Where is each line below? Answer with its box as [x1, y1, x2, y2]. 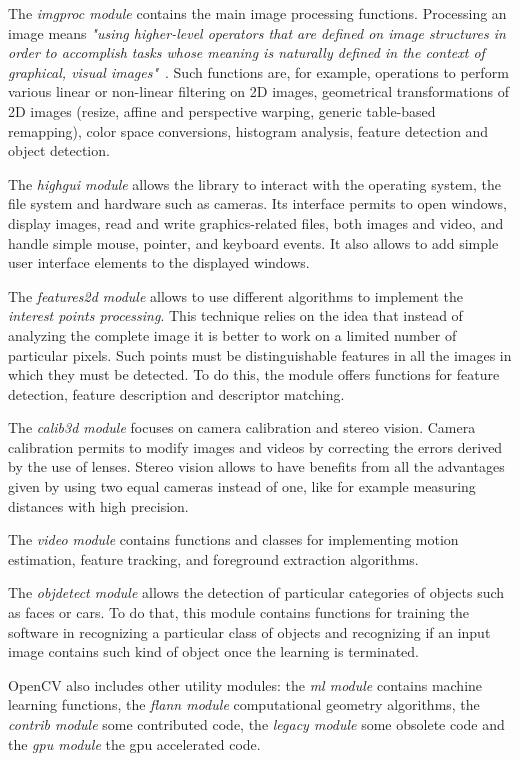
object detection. [8, 140, 110, 161]
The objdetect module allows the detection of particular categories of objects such [8, 582, 505, 603]
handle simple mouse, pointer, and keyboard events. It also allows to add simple [8, 232, 499, 253]
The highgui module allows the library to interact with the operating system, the [8, 173, 502, 194]
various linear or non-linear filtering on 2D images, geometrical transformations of [8, 81, 509, 102]
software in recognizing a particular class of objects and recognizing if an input [8, 621, 491, 642]
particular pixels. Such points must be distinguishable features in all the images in [8, 344, 512, 365]
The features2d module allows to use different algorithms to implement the [8, 285, 464, 306]
